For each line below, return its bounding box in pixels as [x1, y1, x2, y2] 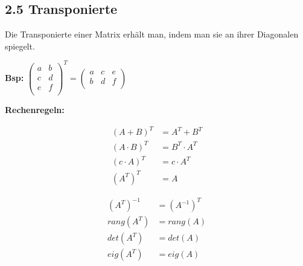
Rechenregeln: [5, 103, 65, 116]
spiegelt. [5, 39, 35, 52]
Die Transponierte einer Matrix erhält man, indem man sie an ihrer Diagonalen [5, 28, 299, 41]
